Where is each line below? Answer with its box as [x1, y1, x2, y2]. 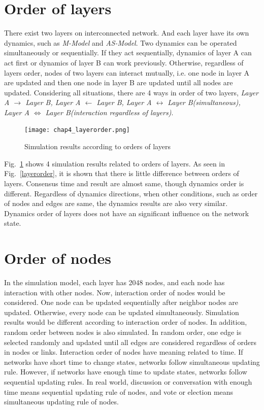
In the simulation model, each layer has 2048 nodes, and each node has [4, 277, 225, 287]
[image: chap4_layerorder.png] [24, 126, 130, 134]
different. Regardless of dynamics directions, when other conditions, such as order [4, 188, 258, 198]
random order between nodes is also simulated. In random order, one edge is [4, 326, 242, 337]
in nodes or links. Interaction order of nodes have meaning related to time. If [4, 347, 243, 357]
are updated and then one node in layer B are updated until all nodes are [4, 77, 233, 88]
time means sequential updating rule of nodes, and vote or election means [4, 386, 234, 397]
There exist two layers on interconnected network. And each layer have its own [4, 27, 249, 38]
